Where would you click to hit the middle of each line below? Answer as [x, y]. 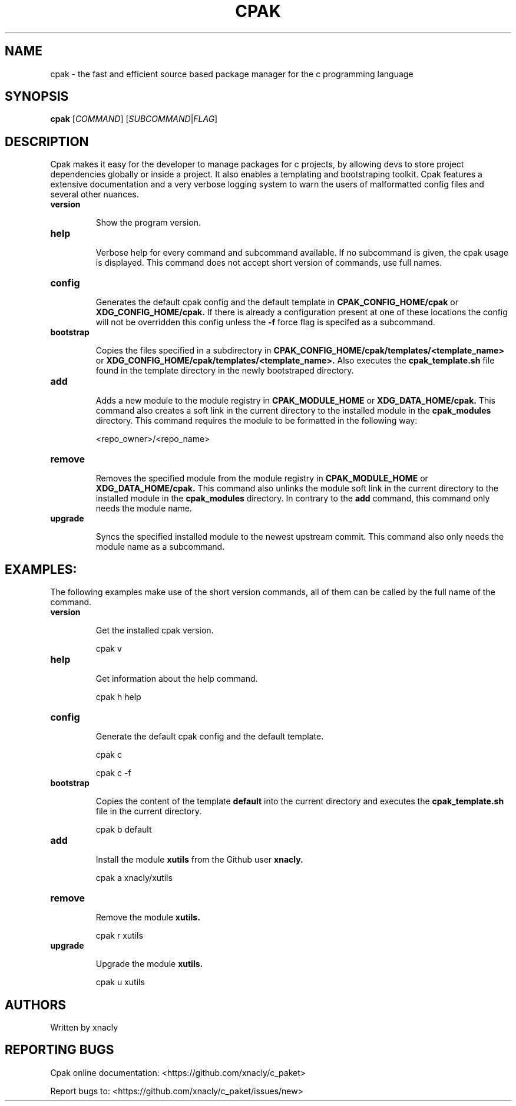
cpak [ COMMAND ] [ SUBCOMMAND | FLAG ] [134, 119]
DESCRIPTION [47, 141]
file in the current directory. [148, 811]
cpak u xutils [120, 982]
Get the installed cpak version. [155, 630]
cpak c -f [113, 773]
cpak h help [118, 697]
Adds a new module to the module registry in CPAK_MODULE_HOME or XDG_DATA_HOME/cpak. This [296, 401]
